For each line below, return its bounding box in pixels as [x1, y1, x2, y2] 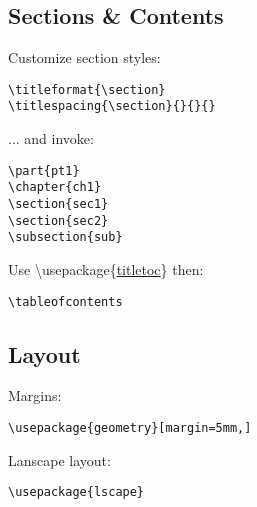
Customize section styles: [8, 47, 161, 68]
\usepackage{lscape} [8, 485, 145, 500]
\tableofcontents [8, 294, 123, 309]
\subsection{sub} [8, 230, 123, 245]
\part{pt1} [8, 163, 80, 178]
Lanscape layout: [8, 449, 111, 470]
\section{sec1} [8, 197, 109, 212]
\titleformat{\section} [8, 82, 166, 97]
